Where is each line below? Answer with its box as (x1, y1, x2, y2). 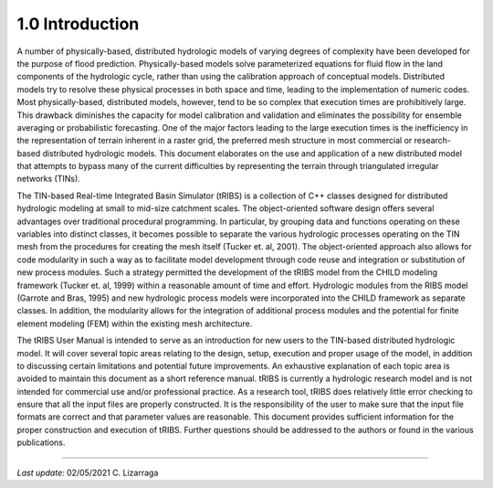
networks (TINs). (16, 174, 81, 185)
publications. (16, 437, 66, 448)
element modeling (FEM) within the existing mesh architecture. (16, 318, 253, 329)
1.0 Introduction (16, 14, 140, 34)
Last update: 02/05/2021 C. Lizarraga (16, 467, 159, 478)
